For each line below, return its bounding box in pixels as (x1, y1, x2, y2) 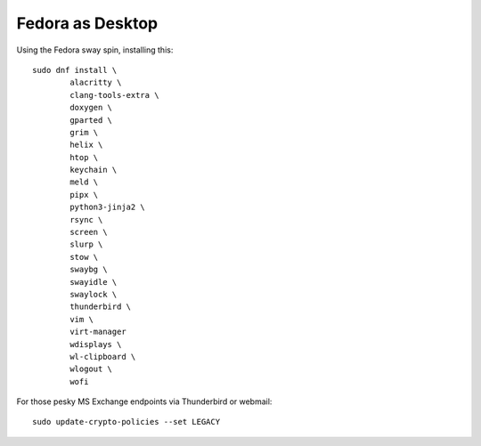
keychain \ (69, 165, 118, 175)
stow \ (69, 252, 99, 262)
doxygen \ (69, 102, 113, 113)
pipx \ (69, 190, 99, 199)
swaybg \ (69, 264, 108, 275)
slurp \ (69, 239, 103, 249)
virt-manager (69, 327, 126, 337)
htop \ (69, 152, 99, 162)
